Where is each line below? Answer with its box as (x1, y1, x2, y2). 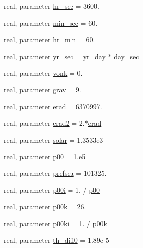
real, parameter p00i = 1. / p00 (4, 184, 100, 195)
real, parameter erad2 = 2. (4, 118, 85, 128)
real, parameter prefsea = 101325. (4, 167, 107, 178)
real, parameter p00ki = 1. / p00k (4, 218, 107, 228)
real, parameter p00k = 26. (4, 201, 86, 212)
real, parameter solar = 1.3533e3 (4, 134, 103, 145)
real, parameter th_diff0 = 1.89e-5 (4, 235, 109, 245)
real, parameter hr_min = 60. (4, 34, 95, 45)
